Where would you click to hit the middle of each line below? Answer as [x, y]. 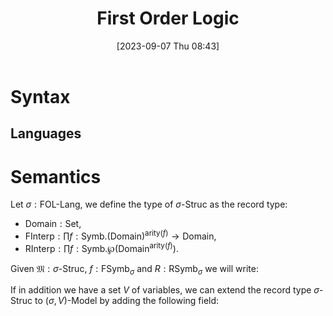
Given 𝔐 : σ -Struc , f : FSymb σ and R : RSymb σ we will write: [134, 269]
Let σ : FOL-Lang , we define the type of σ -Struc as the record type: [149, 204]
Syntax [40, 96]
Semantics [56, 176]
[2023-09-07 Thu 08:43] [168, 46]
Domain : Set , [53, 224]
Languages [46, 133]
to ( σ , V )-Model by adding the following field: [127, 301]
